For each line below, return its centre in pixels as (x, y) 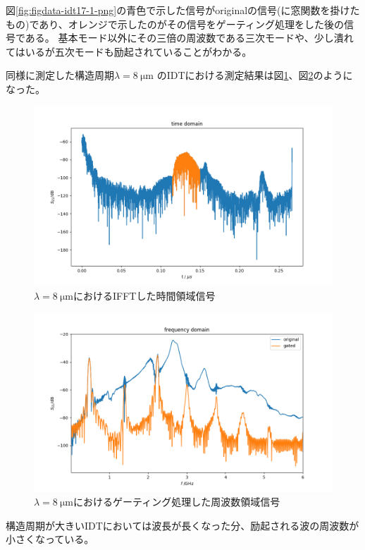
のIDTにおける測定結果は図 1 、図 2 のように (255, 75)
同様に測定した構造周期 (60, 75)
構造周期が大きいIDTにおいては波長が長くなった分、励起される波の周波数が (182, 525)
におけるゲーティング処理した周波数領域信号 (177, 502)
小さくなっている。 (50, 539)
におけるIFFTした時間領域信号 (144, 295)
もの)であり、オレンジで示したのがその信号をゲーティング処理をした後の (175, 24)
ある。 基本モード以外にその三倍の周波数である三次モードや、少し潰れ (189, 38)
